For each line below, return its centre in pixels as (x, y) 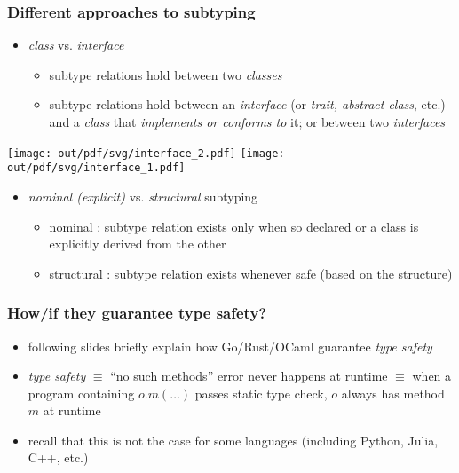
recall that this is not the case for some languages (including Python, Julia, (233, 440)
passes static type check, (261, 393)
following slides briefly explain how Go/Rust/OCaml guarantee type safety (230, 346)
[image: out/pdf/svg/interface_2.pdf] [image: (146, 153)
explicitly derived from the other (138, 244)
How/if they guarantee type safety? (137, 313)
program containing (81, 393)
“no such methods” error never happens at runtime (249, 376)
